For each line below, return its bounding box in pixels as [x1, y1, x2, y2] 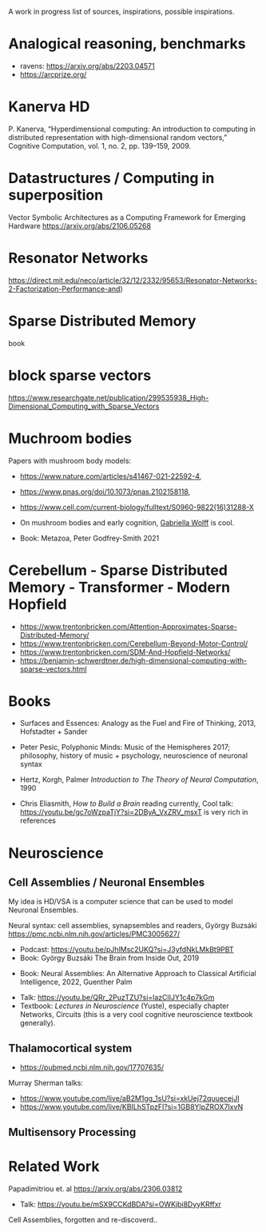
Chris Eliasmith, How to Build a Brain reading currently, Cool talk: [19, 799, 234, 808]
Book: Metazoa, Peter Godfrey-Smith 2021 [19, 533, 160, 543]
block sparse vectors [8, 366, 152, 385]
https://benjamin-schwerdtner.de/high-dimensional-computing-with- [19, 656, 248, 665]
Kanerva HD [8, 98, 90, 116]
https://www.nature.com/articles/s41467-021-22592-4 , [19, 471, 202, 480]
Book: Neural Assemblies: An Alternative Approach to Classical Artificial [19, 969, 257, 979]
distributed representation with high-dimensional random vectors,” [8, 132, 228, 142]
